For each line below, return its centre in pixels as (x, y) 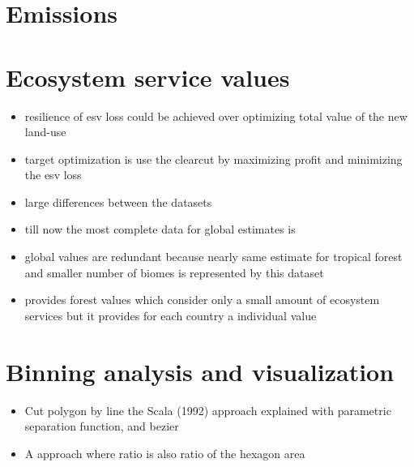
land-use (45, 132)
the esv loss (53, 175)
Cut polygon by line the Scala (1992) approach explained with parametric (208, 410)
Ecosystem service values (148, 77)
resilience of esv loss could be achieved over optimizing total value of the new (216, 116)
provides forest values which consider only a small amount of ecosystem (202, 300)
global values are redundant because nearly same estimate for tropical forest (213, 257)
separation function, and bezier (102, 426)
